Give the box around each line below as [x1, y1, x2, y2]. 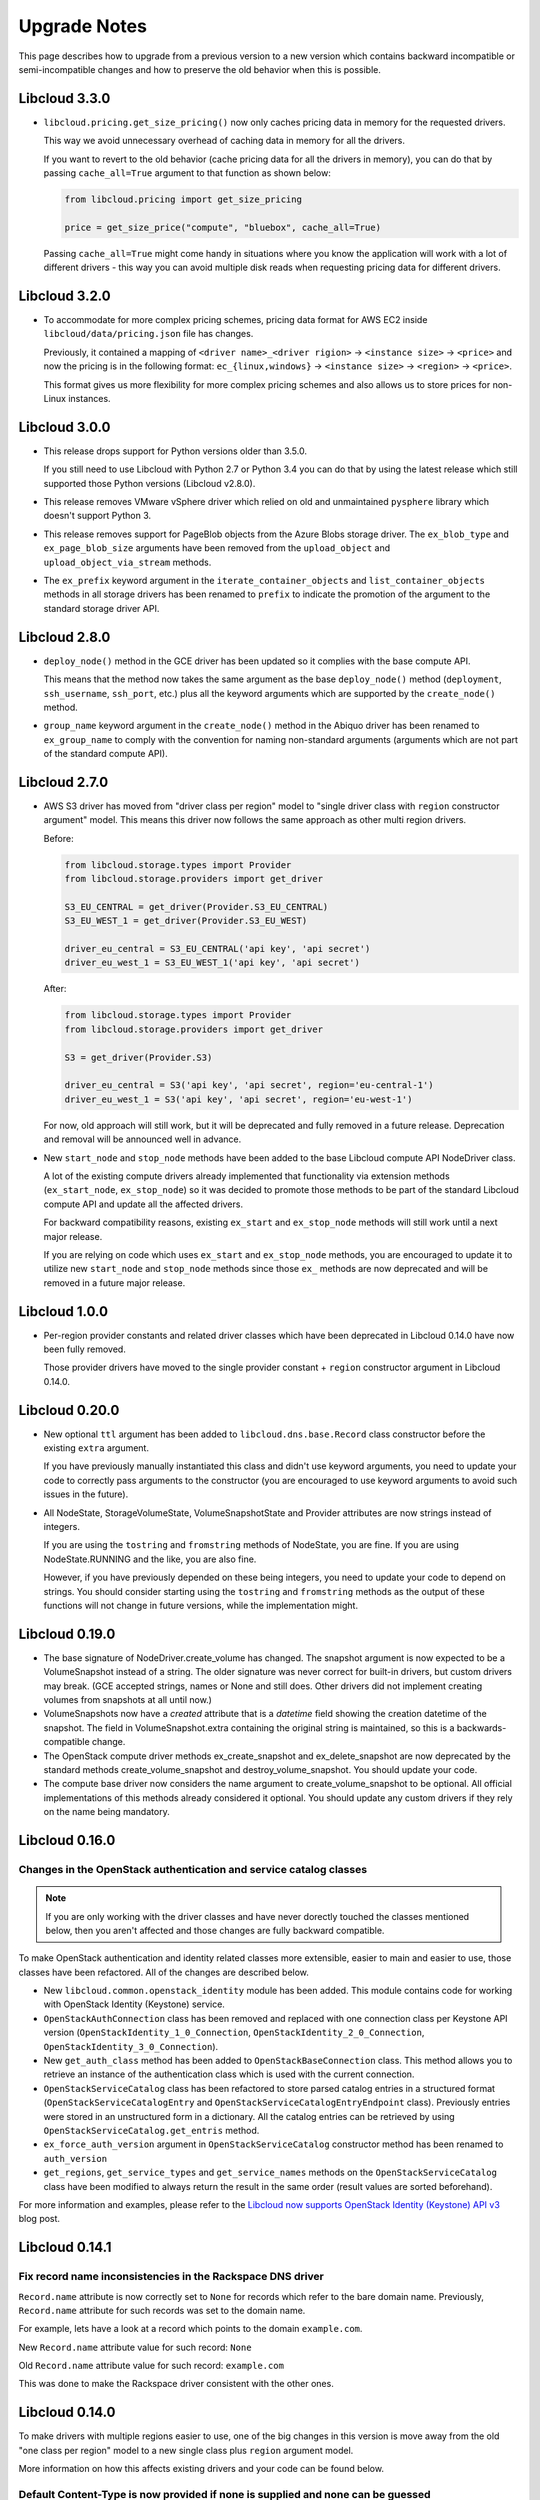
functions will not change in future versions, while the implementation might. [43, 1599, 359, 1611]
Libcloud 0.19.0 [18, 1625, 116, 1642]
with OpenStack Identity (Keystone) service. [43, 1998, 225, 2010]
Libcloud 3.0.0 [18, 418, 111, 435]
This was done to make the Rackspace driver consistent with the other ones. [18, 2378, 334, 2390]
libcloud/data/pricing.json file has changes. [43, 328, 254, 340]
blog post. [18, 2213, 60, 2225]
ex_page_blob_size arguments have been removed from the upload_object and [43, 542, 391, 554]
